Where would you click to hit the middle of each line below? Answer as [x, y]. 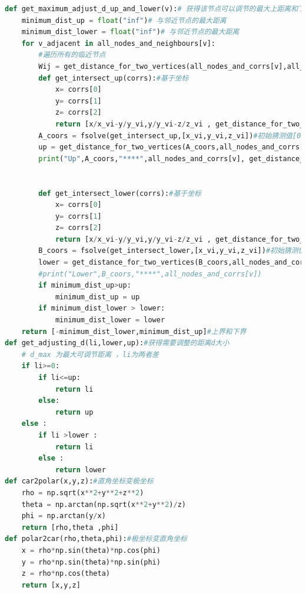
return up [74, 412]
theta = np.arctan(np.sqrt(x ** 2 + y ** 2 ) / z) [104, 504]
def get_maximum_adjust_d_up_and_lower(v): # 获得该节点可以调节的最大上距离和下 [155, 9]
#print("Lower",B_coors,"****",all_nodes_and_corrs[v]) [150, 274]
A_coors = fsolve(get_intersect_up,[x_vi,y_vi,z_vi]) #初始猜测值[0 [170, 136]
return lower [80, 470]
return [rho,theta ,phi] [70, 527]
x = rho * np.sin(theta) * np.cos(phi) [91, 550]
